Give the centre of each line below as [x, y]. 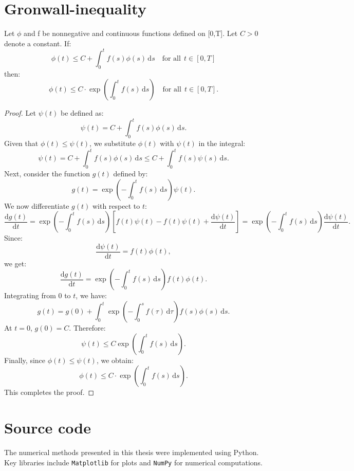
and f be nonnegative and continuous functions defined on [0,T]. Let [131, 33]
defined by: [131, 173]
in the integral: [222, 143]
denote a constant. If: [38, 43]
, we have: [91, 295]
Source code [48, 427]
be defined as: [82, 113]
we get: [15, 263]
